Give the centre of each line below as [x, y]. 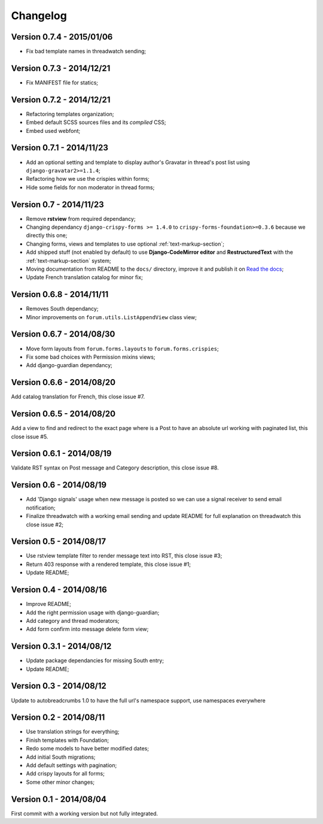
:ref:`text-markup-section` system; [68, 260]
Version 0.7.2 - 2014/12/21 [61, 100]
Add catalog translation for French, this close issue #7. [78, 397]
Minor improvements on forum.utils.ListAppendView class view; [112, 317]
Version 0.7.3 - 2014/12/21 [61, 68]
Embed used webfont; [53, 131]
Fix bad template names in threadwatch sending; [86, 51]
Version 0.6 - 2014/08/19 [59, 485]
